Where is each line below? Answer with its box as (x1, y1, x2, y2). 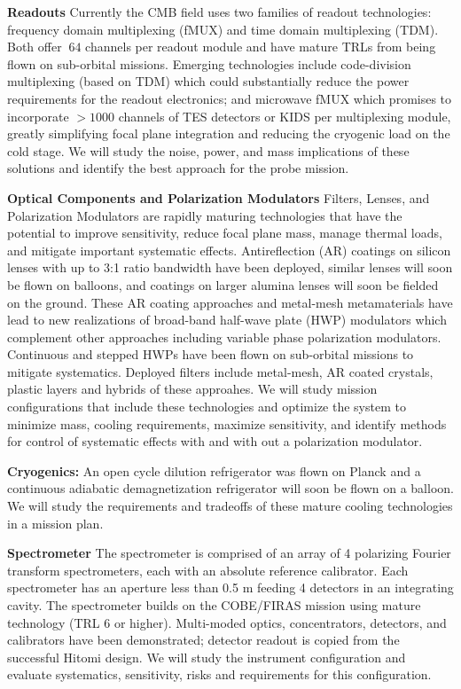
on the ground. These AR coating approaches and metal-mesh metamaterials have (7, 293, 453, 311)
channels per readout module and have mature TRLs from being (85, 37, 436, 56)
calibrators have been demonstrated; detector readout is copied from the (7, 630, 400, 649)
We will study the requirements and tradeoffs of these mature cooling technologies (7, 497, 453, 515)
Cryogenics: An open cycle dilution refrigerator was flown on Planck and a (7, 461, 421, 480)
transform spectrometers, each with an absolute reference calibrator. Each (7, 560, 409, 579)
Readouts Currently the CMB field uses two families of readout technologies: (7, 3, 432, 20)
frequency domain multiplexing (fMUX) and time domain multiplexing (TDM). (7, 20, 439, 38)
